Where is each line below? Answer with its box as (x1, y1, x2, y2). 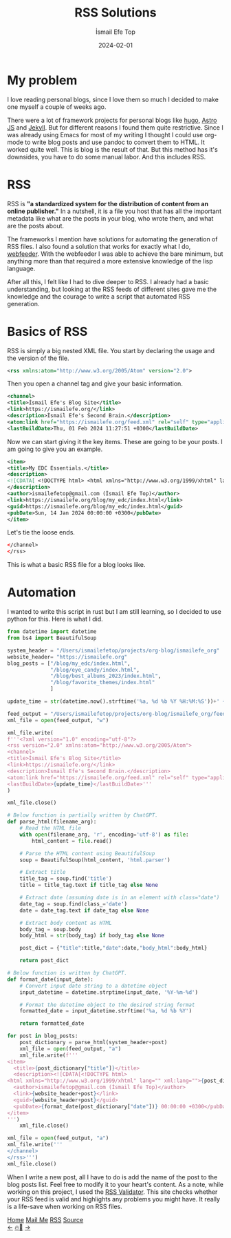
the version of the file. (7, 354, 69, 362)
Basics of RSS (7, 323, 88, 339)
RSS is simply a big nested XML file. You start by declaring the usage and (7, 346, 215, 355)
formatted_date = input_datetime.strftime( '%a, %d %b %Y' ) (19, 1008, 192, 1015)
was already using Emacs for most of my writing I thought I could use (7, 130, 203, 139)
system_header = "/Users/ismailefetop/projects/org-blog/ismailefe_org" (7, 647, 220, 654)
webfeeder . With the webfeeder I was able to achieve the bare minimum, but (7, 250, 223, 258)
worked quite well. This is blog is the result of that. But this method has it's (7, 145, 218, 153)
